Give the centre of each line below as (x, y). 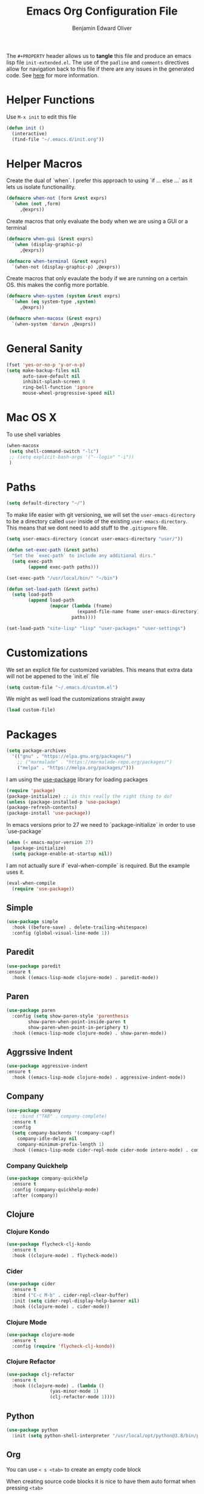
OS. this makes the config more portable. (58, 285)
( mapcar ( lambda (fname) (81, 606)
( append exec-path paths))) (63, 567)
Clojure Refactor (31, 1362)
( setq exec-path (32, 561)
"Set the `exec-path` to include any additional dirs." (84, 556)
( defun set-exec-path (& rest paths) (53, 550)
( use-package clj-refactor (40, 1374)
